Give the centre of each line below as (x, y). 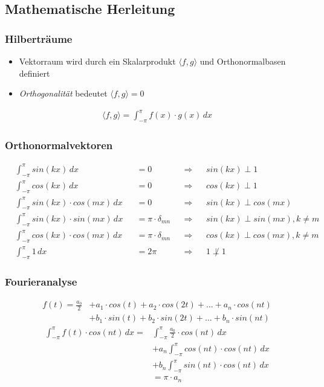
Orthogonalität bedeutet (63, 93)
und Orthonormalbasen (243, 61)
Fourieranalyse (41, 282)
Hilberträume (39, 38)
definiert (34, 73)
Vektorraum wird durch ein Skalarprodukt (97, 61)
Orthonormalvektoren (59, 145)
